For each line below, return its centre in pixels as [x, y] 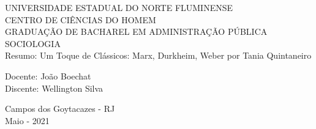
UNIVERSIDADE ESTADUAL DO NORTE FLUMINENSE [119, 7]
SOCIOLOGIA [33, 43]
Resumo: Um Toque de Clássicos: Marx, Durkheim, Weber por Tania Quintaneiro [158, 55]
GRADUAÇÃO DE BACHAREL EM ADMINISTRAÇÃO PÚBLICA [136, 31]
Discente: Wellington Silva [54, 88]
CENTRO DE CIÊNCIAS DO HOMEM [81, 19]
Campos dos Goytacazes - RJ [60, 109]
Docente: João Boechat [48, 76]
